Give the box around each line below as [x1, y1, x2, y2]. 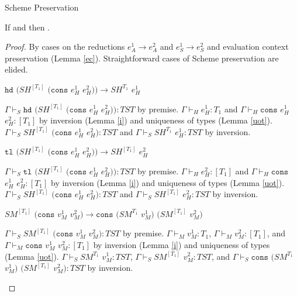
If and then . [5, 20, 50, 33]
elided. [5, 63, 28, 75]
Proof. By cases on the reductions [5, 40, 125, 53]
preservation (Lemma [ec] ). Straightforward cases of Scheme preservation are [5, 51, 279, 64]
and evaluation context [207, 40, 289, 53]
